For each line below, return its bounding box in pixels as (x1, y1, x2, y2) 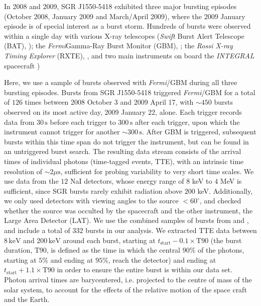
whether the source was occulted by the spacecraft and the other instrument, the (4, 205, 253, 215)
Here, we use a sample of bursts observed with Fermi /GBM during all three (4, 77, 237, 88)
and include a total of (4, 225, 70, 236)
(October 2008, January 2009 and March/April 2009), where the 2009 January (4, 11, 245, 21)
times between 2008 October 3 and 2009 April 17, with (25, 97, 194, 107)
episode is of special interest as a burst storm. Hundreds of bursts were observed (4, 21, 251, 31)
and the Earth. (4, 294, 50, 304)
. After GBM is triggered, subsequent (142, 126, 256, 137)
